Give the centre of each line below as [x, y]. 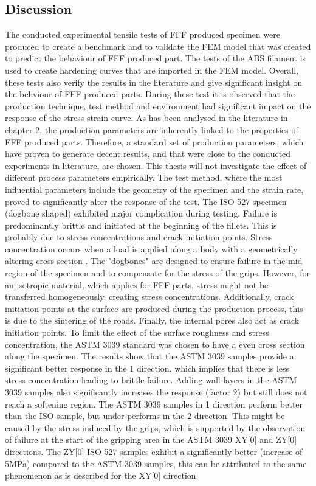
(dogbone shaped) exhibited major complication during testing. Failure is [141, 213]
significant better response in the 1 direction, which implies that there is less [147, 368]
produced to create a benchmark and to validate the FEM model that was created [158, 46]
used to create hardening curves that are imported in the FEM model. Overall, [152, 70]
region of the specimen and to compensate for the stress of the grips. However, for [157, 273]
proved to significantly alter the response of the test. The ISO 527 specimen [146, 201]
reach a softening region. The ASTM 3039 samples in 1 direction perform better [154, 404]
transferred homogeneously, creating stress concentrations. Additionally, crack [149, 297]
